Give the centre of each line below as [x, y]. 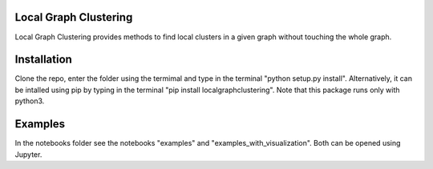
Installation [43, 60]
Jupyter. [28, 154]
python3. [30, 101]
